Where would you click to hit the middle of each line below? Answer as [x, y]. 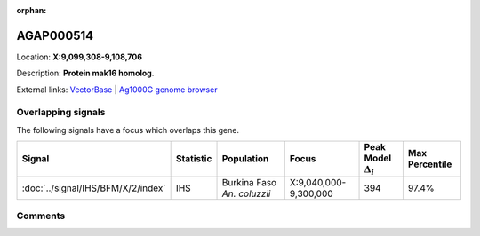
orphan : [32, 10]
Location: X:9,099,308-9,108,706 [79, 57]
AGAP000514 [55, 35]
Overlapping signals [61, 113]
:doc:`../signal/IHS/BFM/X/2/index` [94, 188]
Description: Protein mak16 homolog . [85, 73]
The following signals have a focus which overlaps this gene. [128, 130]
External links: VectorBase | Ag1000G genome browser [117, 90]
